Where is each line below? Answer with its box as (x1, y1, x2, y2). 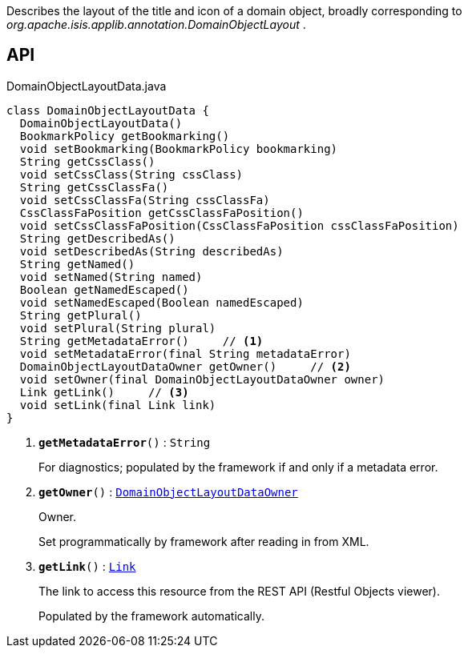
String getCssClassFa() (19, 180, 169, 194)
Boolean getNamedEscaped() (19, 283, 189, 296)
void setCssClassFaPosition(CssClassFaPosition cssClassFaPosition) (19, 219, 459, 232)
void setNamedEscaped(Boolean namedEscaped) (19, 295, 304, 309)
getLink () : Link (38, 559, 136, 573)
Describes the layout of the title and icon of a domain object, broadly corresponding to (6, 4, 462, 18)
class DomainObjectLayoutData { (6, 103, 209, 117)
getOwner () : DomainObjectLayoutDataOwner (38, 484, 298, 499)
